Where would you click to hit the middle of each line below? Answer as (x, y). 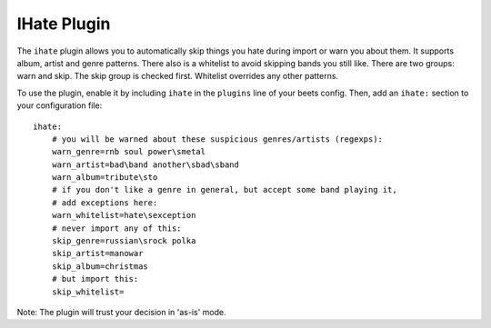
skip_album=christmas (100, 266)
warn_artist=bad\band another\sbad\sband (145, 164)
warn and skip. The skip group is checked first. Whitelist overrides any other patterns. (178, 76)
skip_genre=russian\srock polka (124, 241)
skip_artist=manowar (97, 253)
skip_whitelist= (88, 292)
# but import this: (95, 279)
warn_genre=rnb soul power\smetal (129, 152)
